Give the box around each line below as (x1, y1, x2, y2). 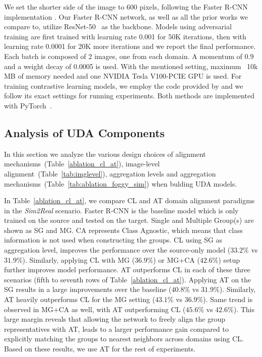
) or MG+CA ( (153, 254, 200, 265)
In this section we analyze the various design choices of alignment (4, 148, 206, 159)
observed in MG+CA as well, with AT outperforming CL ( (4, 304, 186, 314)
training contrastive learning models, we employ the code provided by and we (4, 80, 243, 91)
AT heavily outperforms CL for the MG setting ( (4, 294, 155, 305)
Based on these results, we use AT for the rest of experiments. (4, 343, 195, 354)
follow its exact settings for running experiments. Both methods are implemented (4, 90, 254, 101)
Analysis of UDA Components (4, 125, 165, 140)
